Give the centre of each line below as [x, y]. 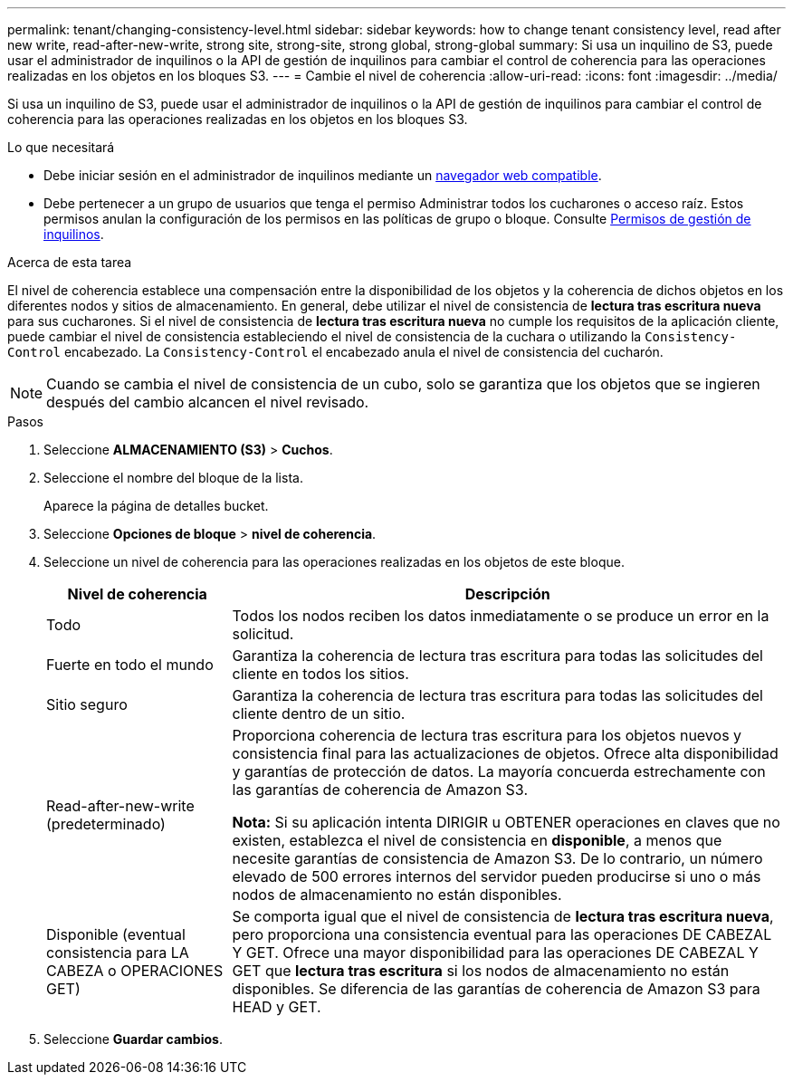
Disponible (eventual [116, 934]
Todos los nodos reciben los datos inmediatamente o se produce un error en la [501, 616]
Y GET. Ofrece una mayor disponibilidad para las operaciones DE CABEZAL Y [495, 953]
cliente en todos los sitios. [320, 674]
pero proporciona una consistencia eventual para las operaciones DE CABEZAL [502, 934]
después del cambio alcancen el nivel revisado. [208, 402]
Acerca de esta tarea [70, 262]
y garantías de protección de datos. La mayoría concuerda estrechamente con [499, 771]
